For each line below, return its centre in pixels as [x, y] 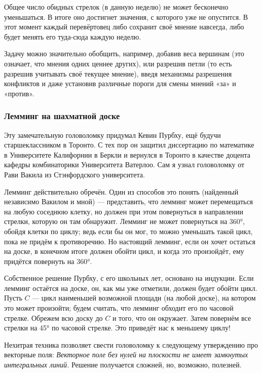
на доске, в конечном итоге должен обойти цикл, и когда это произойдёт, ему [124, 251]
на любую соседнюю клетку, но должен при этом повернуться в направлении [124, 211]
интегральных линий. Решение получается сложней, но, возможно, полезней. [123, 365]
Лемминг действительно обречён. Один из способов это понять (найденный [121, 191]
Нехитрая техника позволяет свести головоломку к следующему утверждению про [131, 344]
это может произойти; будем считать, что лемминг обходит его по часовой [119, 308]
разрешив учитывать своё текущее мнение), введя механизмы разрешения [118, 73]
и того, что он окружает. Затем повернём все [182, 318]
